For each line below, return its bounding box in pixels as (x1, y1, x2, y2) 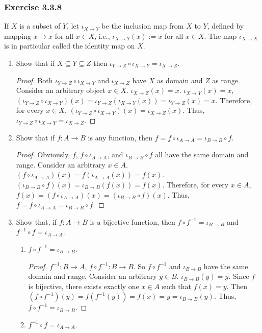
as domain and (156, 75, 203, 85)
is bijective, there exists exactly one (28, 280, 139, 291)
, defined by (207, 20, 244, 31)
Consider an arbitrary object (16, 85, 106, 96)
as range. (212, 75, 240, 85)
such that (162, 280, 192, 291)
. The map (204, 30, 237, 41)
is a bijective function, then (90, 216, 175, 227)
